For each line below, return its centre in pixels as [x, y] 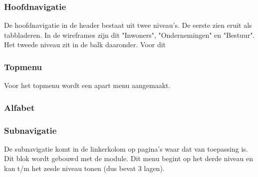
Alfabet [19, 107]
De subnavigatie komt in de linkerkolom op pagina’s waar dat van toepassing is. [126, 148]
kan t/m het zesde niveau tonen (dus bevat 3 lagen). [84, 168]
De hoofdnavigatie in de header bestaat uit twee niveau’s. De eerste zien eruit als [128, 25]
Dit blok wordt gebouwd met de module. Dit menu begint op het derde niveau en [129, 158]
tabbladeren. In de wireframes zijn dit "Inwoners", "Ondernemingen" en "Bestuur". [129, 35]
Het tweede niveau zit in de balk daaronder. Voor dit [85, 44]
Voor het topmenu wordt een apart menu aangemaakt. [87, 85]
